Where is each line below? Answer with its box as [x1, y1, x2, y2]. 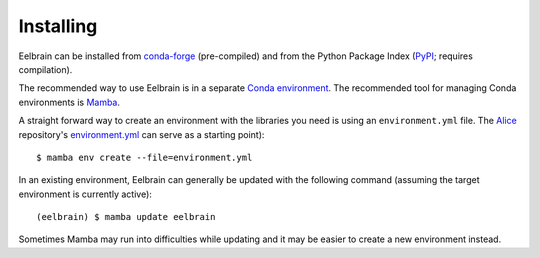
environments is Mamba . [18, 96, 120, 108]
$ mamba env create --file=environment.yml [36, 151, 253, 163]
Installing [18, 15, 98, 37]
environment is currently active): [18, 188, 152, 200]
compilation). [18, 63, 73, 75]
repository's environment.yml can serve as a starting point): [18, 128, 265, 140]
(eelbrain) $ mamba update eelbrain [36, 211, 216, 223]
